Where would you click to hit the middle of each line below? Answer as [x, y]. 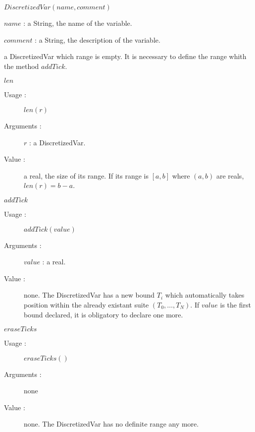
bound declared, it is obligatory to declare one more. [103, 314]
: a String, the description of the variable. [98, 39]
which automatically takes [205, 295]
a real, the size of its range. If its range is [86, 175]
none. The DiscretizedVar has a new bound [89, 295]
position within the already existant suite [86, 304]
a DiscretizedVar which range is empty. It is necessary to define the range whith [125, 56]
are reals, [230, 175]
